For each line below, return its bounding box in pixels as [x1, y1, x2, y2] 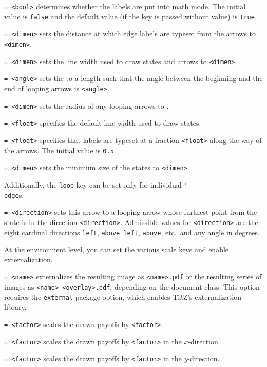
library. [4, 301, 27, 312]
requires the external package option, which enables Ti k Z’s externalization [4, 291, 241, 302]
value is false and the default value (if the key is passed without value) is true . [4, 11, 257, 22]
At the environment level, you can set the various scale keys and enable [4, 244, 229, 255]
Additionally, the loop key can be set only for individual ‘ [4, 179, 188, 190]
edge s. [4, 189, 24, 200]
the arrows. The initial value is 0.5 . [4, 145, 116, 155]
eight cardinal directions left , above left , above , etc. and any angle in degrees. [4, 227, 260, 237]
